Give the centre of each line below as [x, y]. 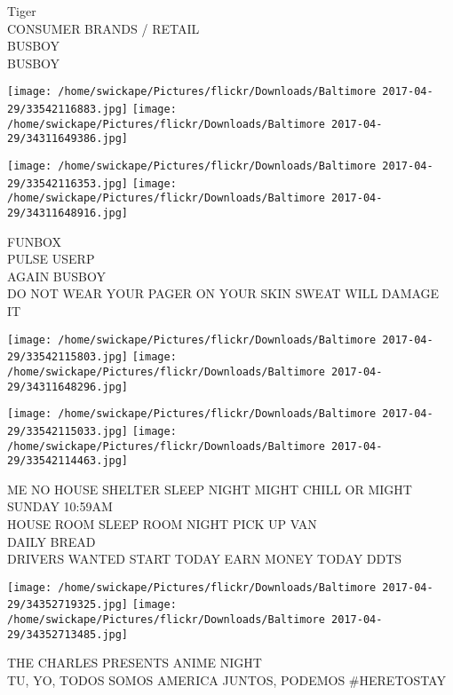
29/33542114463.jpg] [68, 461]
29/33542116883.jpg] [68, 110]
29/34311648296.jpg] [68, 387]
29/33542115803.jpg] [68, 357]
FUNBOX [35, 241]
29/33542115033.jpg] [68, 431]
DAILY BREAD [52, 541]
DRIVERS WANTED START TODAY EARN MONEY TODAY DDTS [205, 559]
